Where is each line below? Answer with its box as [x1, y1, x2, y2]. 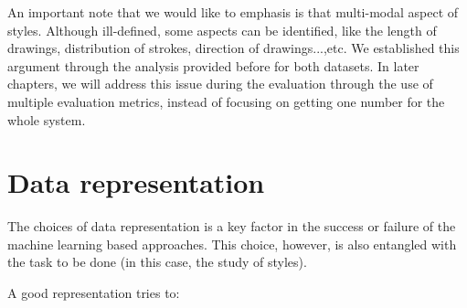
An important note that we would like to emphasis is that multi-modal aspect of [7, 3, 459, 21]
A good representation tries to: [7, 283, 180, 303]
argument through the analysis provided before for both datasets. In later [7, 56, 419, 75]
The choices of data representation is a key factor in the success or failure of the [7, 217, 456, 236]
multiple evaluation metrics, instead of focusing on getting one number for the [7, 91, 445, 111]
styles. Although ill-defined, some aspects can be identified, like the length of [7, 20, 437, 39]
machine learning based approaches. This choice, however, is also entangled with [7, 234, 457, 253]
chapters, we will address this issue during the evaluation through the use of [7, 74, 433, 93]
